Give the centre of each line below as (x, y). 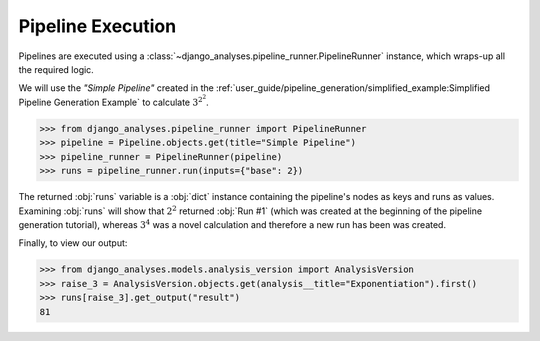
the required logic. (56, 69)
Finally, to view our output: (73, 243)
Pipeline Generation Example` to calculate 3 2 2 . (113, 101)
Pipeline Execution (97, 26)
